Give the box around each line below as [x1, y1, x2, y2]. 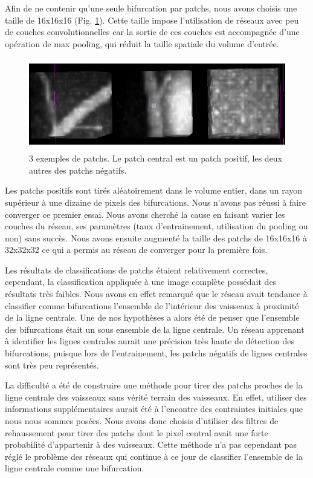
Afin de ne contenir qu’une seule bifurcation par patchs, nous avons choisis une [5, 2, 297, 14]
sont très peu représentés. [5, 358, 99, 371]
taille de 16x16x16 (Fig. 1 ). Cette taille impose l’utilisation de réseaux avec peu [5, 13, 299, 26]
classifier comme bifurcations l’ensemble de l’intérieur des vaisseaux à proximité [5, 299, 299, 312]
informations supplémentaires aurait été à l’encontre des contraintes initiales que [5, 402, 303, 415]
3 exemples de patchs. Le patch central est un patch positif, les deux [29, 152, 283, 165]
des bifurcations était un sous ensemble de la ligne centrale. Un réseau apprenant [5, 322, 305, 335]
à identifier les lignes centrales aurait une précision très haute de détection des [5, 335, 294, 347]
